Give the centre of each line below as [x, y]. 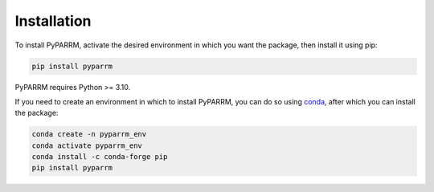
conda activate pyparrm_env [87, 145]
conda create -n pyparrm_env [89, 134]
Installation [53, 21]
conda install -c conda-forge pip [100, 157]
